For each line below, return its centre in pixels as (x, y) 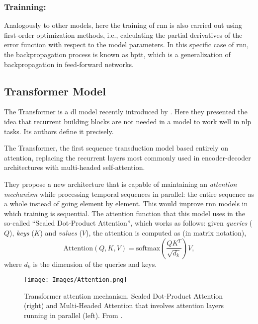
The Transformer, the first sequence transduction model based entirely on (116, 148)
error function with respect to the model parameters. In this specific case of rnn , (127, 44)
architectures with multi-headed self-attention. (75, 167)
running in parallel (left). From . (73, 315)
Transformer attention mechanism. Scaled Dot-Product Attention (124, 295)
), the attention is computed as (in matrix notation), (166, 232)
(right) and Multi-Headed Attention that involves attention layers (124, 305)
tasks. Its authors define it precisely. (59, 131)
